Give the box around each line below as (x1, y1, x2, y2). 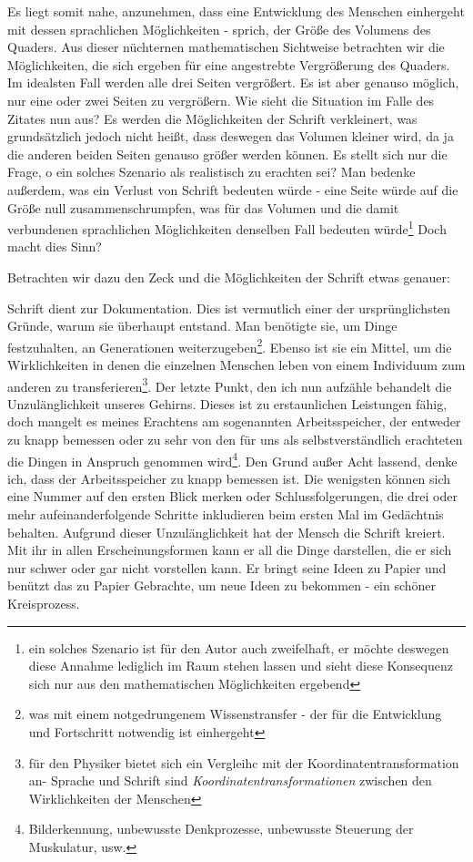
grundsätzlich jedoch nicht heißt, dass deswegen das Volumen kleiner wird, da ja (7, 127, 454, 146)
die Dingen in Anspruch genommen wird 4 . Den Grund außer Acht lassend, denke (7, 448, 458, 470)
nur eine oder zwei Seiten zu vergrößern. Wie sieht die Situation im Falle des (7, 90, 435, 109)
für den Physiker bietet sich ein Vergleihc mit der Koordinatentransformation (28, 753, 459, 772)
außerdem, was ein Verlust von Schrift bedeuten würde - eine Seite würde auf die (7, 180, 458, 199)
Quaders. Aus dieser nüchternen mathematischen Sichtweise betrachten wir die (7, 37, 445, 56)
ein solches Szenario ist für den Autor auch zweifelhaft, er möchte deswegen (28, 638, 449, 657)
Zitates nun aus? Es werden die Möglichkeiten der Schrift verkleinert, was (7, 108, 418, 128)
